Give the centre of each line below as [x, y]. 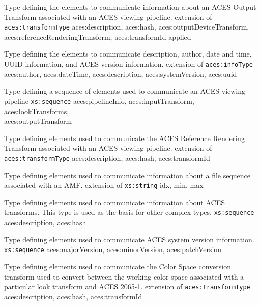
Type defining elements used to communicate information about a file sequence [127, 175]
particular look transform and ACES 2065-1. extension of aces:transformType [127, 286]
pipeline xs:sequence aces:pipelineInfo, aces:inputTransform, [99, 101]
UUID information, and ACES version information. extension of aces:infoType [128, 64]
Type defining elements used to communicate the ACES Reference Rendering [124, 138]
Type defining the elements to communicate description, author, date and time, [128, 54]
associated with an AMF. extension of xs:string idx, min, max [104, 185]
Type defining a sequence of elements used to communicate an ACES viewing [125, 91]
